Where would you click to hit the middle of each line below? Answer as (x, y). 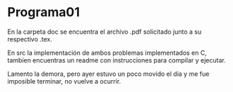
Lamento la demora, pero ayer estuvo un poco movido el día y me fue (108, 74)
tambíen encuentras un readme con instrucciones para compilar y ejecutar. (116, 60)
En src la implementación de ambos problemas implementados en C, (107, 53)
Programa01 (43, 12)
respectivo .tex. (30, 39)
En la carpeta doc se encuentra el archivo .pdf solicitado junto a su (104, 32)
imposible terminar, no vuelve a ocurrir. (64, 81)
